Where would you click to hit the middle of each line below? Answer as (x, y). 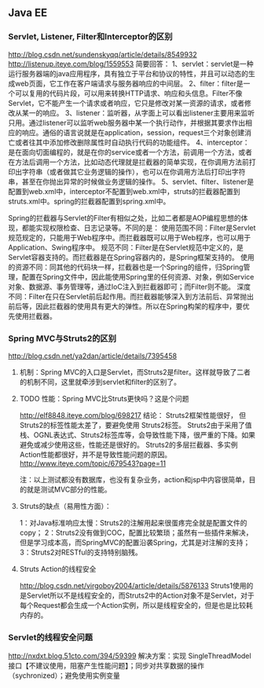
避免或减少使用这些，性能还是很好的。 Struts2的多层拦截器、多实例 (128, 445)
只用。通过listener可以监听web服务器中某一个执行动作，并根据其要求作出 (127, 123)
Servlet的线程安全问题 (50, 637)
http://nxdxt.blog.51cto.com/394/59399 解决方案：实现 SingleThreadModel (130, 656)
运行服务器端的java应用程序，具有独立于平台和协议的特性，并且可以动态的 (128, 73)
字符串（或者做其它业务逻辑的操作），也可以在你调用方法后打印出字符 (134, 171)
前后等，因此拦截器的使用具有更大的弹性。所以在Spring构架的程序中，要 (126, 306)
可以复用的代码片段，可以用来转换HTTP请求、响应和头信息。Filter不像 (128, 93)
